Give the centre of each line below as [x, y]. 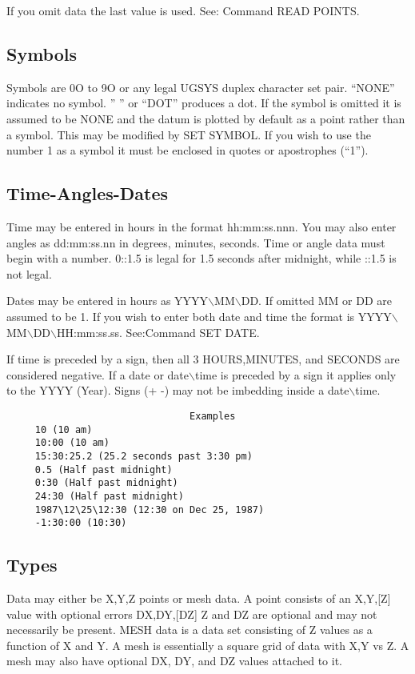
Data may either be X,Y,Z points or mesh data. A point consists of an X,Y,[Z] [199, 598]
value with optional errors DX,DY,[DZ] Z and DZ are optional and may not [192, 614]
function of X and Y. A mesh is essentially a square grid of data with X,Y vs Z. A [208, 645]
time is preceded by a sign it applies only [295, 374]
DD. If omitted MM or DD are [316, 301]
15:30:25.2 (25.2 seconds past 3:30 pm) [144, 456]
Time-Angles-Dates [88, 193]
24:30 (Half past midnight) [109, 496]
